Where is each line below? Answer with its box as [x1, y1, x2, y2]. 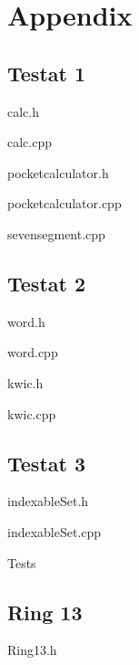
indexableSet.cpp [7, 522, 102, 541]
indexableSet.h [7, 491, 89, 511]
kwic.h [7, 373, 44, 392]
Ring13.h [7, 640, 57, 660]
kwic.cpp [7, 404, 56, 423]
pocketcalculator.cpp [7, 194, 122, 213]
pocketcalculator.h [7, 163, 109, 182]
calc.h [7, 101, 39, 121]
